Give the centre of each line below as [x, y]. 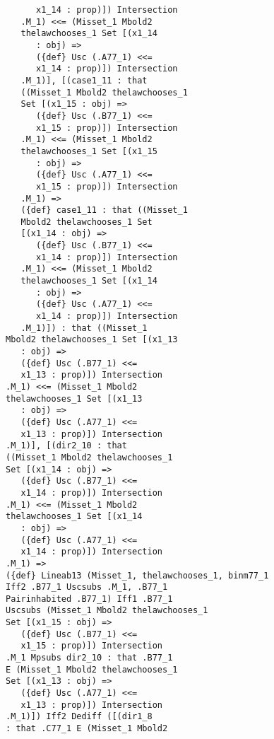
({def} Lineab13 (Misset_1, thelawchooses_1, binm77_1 [137, 575]
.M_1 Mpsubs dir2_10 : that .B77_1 [89, 658]
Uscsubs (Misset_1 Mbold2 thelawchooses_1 [107, 611]
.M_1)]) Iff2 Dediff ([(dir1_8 [79, 717]
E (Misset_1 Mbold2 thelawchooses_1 [92, 669]
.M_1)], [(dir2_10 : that [66, 446]
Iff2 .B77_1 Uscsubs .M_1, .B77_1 [87, 587]
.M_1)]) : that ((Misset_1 [84, 328]
